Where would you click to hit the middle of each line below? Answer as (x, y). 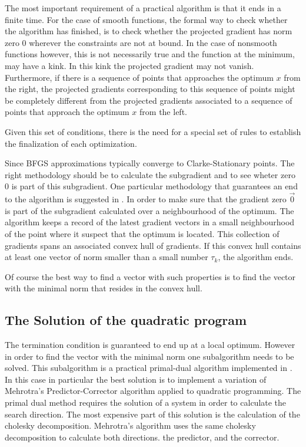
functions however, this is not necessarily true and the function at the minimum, (150, 54)
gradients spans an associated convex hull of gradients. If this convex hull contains (153, 245)
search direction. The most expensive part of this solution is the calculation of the (152, 414)
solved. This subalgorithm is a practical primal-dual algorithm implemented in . (149, 368)
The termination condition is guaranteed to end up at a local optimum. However (150, 345)
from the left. (163, 112)
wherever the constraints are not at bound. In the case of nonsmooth (153, 42)
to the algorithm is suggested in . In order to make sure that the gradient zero (146, 199)
